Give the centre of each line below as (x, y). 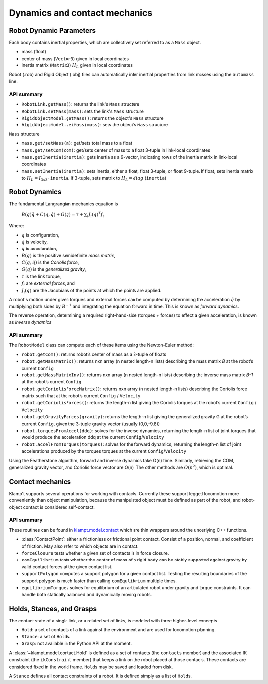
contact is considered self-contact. (59, 507)
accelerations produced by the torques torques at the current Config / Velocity (104, 451)
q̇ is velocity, (35, 242)
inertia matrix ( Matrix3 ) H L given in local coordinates (77, 66)
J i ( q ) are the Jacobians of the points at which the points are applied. (92, 291)
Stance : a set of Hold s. (46, 637)
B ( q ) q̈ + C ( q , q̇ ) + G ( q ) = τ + (53, 215)
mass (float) (34, 52)
